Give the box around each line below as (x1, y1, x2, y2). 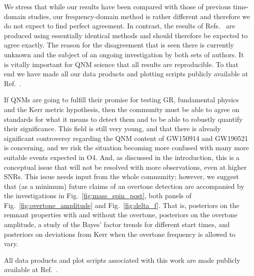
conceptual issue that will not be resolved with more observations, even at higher (4, 161, 247, 172)
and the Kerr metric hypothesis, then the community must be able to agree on (4, 104, 240, 114)
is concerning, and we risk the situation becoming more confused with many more (4, 142, 249, 153)
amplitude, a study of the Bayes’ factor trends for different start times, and (4, 219, 230, 230)
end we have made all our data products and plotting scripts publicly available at (4, 69, 248, 79)
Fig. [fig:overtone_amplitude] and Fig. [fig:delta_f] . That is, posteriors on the (4, 200, 239, 210)
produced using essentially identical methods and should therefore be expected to (4, 30, 248, 40)
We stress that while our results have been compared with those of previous (4, 1, 231, 11)
